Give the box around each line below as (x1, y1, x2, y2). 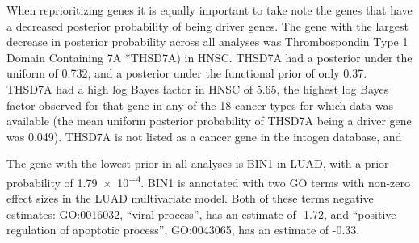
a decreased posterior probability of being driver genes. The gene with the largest (6, 17, 409, 34)
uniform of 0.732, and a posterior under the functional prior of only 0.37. (6, 65, 367, 82)
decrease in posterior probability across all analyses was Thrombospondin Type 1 (6, 33, 409, 50)
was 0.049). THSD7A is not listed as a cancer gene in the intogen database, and (6, 128, 402, 145)
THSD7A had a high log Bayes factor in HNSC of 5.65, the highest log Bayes (6, 80, 389, 97)
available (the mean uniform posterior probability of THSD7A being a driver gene (6, 112, 412, 129)
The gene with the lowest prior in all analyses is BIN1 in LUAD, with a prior (6, 155, 389, 172)
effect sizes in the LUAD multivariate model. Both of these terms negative (6, 190, 374, 207)
